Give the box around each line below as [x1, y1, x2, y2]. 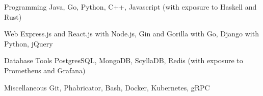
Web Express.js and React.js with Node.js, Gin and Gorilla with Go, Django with [4, 28, 259, 39]
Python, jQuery [4, 38, 53, 49]
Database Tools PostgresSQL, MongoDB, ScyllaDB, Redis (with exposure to [4, 55, 243, 66]
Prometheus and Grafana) [4, 65, 86, 75]
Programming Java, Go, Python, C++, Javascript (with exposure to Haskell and [4, 2, 257, 12]
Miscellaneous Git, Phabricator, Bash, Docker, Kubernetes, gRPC [4, 82, 210, 92]
